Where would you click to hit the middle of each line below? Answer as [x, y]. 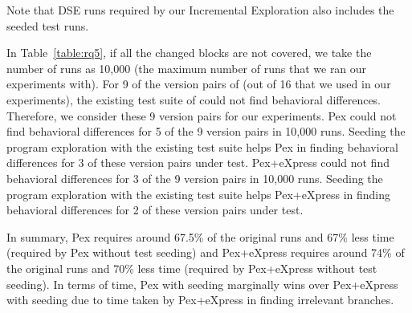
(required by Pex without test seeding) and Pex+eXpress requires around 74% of [206, 252]
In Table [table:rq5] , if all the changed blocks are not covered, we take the [189, 53]
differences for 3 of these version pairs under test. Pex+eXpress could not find [198, 163]
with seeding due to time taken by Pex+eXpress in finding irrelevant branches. [200, 300]
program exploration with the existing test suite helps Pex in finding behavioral [202, 146]
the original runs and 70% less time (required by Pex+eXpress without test [192, 268]
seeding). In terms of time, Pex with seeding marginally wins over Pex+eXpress [202, 284]
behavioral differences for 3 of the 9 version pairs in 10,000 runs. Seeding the [195, 178]
